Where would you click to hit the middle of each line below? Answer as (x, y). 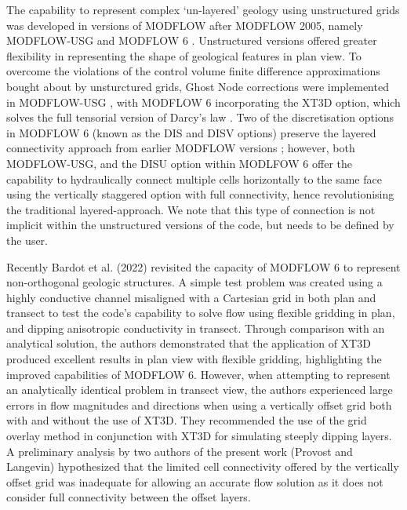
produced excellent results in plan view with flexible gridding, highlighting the (194, 359)
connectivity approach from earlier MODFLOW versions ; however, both (181, 148)
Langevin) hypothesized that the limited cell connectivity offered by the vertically (203, 466)
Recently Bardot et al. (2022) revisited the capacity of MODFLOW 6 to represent (203, 266)
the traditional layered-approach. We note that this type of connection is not (191, 209)
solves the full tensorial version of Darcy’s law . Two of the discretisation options (200, 117)
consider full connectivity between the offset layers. (129, 497)
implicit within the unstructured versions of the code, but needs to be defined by (200, 225)
